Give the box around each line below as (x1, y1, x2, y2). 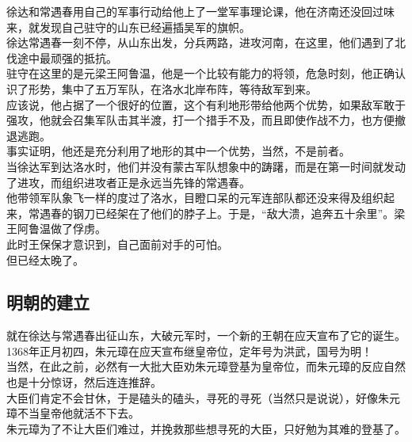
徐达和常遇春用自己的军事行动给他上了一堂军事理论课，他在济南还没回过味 (6, 3, 395, 19)
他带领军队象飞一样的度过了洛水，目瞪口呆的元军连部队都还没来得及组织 (6, 189, 383, 206)
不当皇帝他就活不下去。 (17, 405, 139, 421)
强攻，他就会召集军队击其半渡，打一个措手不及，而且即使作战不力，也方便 (6, 112, 395, 128)
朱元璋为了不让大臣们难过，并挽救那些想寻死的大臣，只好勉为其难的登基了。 (6, 420, 406, 436)
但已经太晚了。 (6, 251, 84, 268)
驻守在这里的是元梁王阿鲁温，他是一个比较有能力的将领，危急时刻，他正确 (6, 65, 395, 82)
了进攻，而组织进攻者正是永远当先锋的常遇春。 (6, 173, 250, 190)
